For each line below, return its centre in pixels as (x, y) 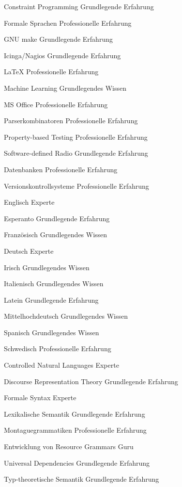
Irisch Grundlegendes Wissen (47, 267)
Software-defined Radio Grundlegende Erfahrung (76, 153)
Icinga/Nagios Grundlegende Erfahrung (62, 55)
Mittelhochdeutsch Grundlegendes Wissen (66, 316)
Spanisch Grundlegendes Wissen (52, 332)
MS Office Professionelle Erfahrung (56, 104)
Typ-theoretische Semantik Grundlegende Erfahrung (82, 479)
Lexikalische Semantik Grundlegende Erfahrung (75, 414)
